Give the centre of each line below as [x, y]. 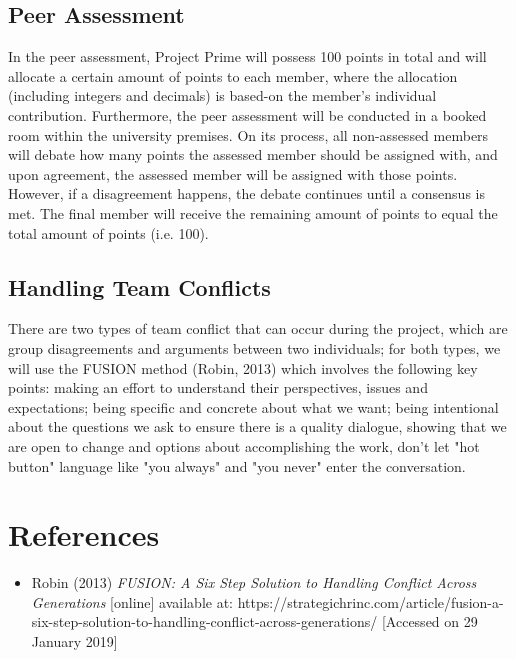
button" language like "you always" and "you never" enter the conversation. [237, 465]
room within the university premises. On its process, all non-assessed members [248, 134]
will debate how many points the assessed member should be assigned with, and [253, 154]
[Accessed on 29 [429, 621]
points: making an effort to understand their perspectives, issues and [218, 387]
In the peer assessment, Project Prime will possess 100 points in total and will [247, 56]
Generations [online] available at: [132, 601]
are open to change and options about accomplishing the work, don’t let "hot [244, 445]
